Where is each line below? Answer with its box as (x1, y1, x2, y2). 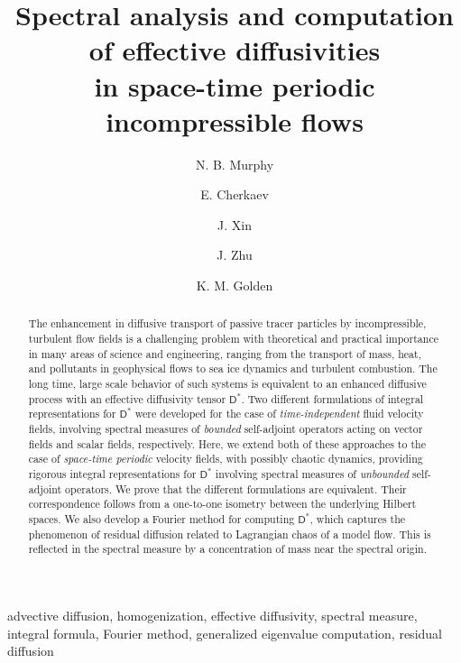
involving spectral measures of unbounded (215, 466, 410, 482)
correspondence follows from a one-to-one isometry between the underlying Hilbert (28, 496, 417, 511)
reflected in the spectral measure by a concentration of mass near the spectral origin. (28, 541, 427, 557)
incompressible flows (106, 102, 364, 139)
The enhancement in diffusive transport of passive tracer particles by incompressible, (28, 316, 427, 331)
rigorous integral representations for (28, 466, 197, 482)
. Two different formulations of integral (241, 391, 424, 406)
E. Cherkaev (200, 185, 269, 204)
